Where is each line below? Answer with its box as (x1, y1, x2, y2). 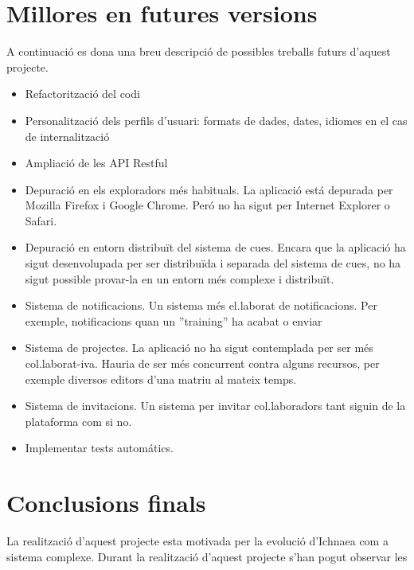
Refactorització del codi (25, 85, 140, 102)
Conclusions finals (6, 486, 206, 519)
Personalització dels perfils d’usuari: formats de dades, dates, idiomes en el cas (25, 111, 408, 128)
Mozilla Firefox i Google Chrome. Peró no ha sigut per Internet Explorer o (25, 197, 390, 213)
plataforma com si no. (25, 412, 132, 429)
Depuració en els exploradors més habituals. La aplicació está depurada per (25, 181, 393, 197)
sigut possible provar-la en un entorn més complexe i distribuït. (25, 270, 334, 287)
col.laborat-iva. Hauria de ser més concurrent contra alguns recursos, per (25, 355, 380, 372)
